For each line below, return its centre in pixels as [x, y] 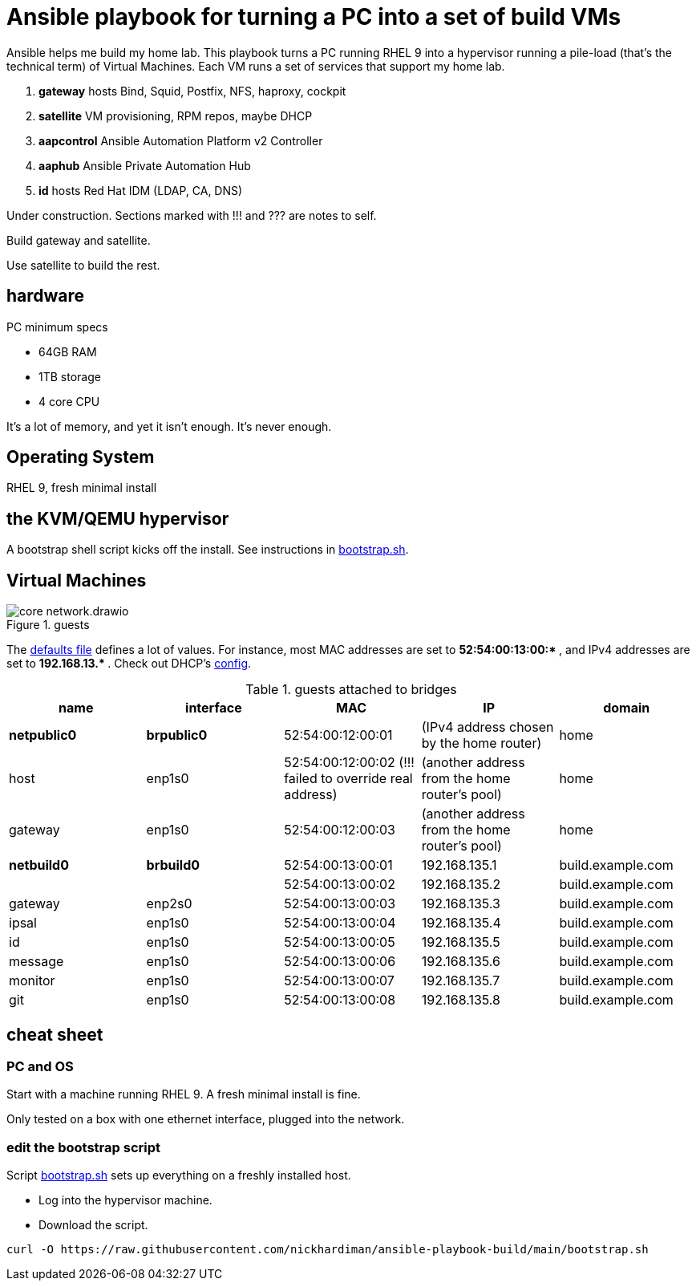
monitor [32, 981]
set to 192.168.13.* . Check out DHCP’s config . [129, 664]
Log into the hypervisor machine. [125, 1200]
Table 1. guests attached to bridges [351, 690]
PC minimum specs [57, 327]
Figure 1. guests [48, 625]
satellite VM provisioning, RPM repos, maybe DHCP [176, 116]
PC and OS [40, 1066]
